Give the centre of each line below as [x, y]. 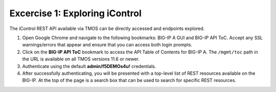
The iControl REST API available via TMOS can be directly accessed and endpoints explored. [107, 28]
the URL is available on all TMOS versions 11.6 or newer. [81, 59]
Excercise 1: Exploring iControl [75, 13]
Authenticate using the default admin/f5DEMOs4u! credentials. [89, 66]
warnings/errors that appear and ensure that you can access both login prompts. [107, 45]
